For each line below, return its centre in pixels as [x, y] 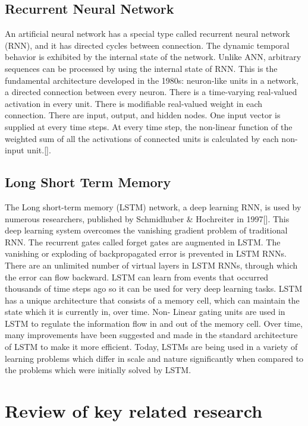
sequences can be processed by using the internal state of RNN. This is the [141, 68]
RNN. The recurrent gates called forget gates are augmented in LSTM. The [143, 242]
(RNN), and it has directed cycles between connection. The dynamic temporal [147, 45]
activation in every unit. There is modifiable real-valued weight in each [134, 103]
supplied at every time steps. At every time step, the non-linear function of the [149, 126]
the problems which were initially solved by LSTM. [98, 370]
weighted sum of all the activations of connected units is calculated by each [142, 138]
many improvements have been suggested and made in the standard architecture [151, 335]
